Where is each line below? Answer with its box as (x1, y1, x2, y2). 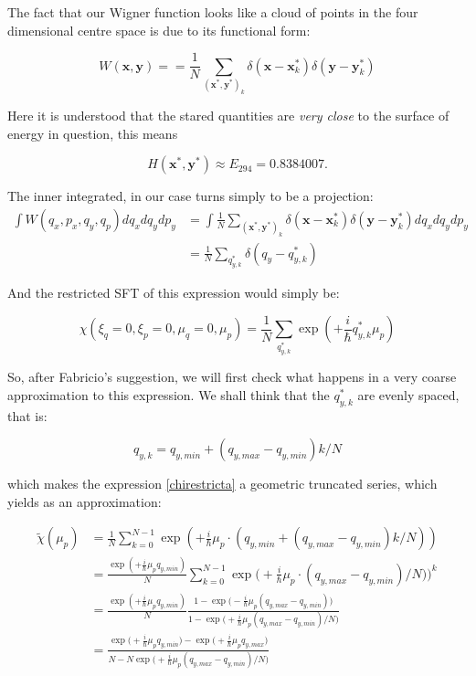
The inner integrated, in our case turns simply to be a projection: (7, 186, 374, 206)
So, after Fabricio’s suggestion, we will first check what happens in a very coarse (7, 367, 457, 386)
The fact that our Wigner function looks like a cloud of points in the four (7, 3, 418, 21)
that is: (7, 406, 48, 425)
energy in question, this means (7, 123, 178, 143)
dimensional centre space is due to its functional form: (7, 20, 311, 39)
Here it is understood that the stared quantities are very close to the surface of (7, 105, 450, 124)
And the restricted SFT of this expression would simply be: (7, 283, 340, 302)
